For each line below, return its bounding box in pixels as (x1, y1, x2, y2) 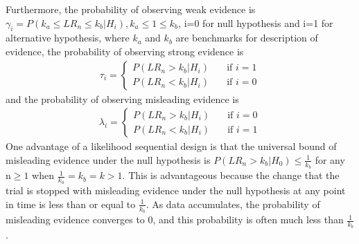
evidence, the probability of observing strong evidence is (6, 44, 244, 58)
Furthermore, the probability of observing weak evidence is (6, 2, 256, 16)
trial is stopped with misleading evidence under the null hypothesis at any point (6, 183, 346, 198)
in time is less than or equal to (6, 196, 136, 211)
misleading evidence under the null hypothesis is (6, 152, 211, 167)
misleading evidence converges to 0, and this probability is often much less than (6, 212, 344, 227)
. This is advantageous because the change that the (122, 168, 340, 182)
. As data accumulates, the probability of (146, 196, 320, 211)
